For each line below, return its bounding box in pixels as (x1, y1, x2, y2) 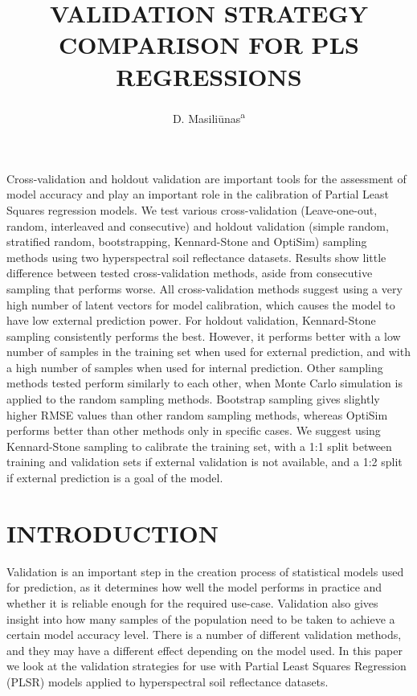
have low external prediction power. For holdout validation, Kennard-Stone (6, 312, 376, 329)
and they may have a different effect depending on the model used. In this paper (6, 641, 403, 658)
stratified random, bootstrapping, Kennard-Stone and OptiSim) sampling (6, 233, 367, 250)
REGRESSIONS (116, 59, 302, 92)
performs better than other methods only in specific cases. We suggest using (6, 422, 381, 439)
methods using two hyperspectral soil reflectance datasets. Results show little (6, 248, 386, 265)
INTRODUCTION (6, 516, 219, 549)
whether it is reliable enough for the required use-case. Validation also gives (6, 594, 378, 611)
